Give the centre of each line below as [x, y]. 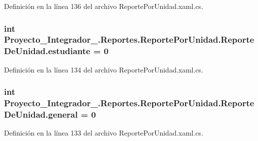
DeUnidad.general [41, 114]
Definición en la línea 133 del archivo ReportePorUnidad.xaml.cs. [104, 133]
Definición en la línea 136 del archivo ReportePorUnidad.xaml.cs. [104, 6]
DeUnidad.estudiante [47, 51]
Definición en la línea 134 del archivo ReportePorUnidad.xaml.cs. [104, 69]
